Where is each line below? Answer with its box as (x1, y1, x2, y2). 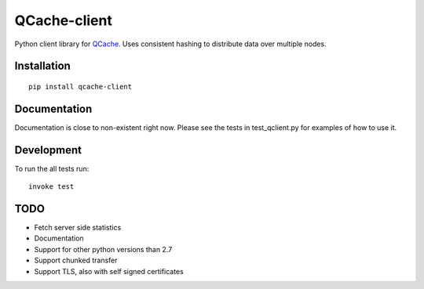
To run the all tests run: (14, 164, 90, 173)
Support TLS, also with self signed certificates (34, 266, 184, 276)
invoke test (28, 182, 75, 191)
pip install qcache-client (28, 82, 133, 91)
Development (14, 143, 82, 157)
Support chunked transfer (34, 255, 118, 266)
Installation (14, 60, 71, 73)
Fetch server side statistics (34, 223, 122, 233)
